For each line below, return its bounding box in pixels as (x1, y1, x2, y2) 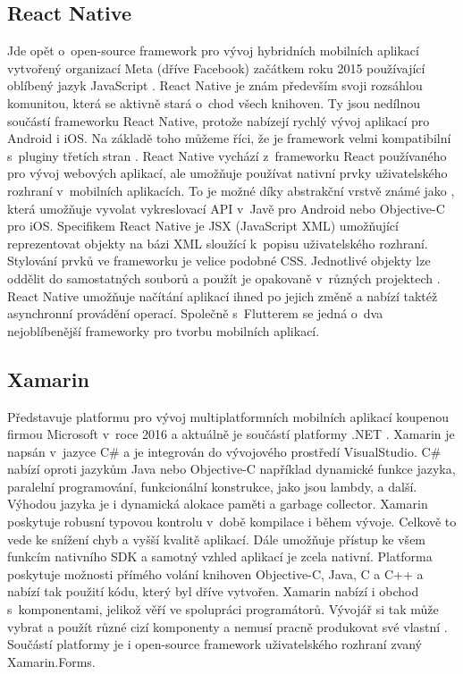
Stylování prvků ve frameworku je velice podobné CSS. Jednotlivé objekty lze (7, 251, 431, 270)
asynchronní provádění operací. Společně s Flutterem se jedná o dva (7, 304, 383, 323)
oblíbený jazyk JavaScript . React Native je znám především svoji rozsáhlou (7, 76, 423, 95)
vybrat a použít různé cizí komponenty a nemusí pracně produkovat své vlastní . (7, 617, 448, 636)
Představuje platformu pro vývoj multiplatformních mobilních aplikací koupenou (7, 407, 450, 425)
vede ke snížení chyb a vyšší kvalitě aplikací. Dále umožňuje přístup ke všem (7, 529, 426, 548)
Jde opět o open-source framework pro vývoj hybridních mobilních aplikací (7, 41, 419, 60)
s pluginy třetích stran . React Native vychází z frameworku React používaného (7, 146, 447, 164)
